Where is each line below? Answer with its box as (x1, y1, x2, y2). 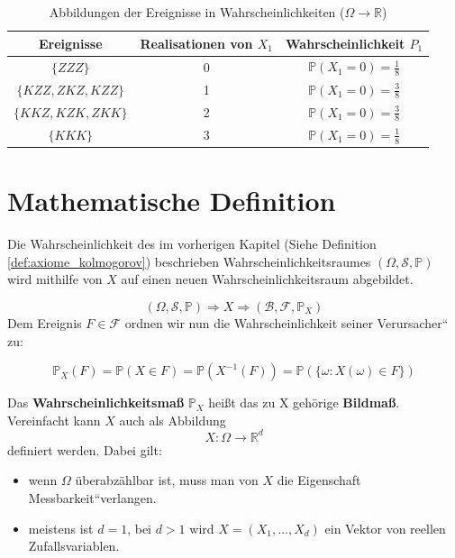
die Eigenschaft (277, 471, 361, 489)
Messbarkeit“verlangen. (28, 488, 157, 507)
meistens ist (28, 518, 94, 537)
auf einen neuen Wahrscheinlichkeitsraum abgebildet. (121, 270, 414, 288)
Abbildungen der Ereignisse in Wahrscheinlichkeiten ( (49, 3, 345, 21)
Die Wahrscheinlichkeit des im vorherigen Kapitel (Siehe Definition (7, 234, 377, 253)
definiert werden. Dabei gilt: (7, 440, 162, 459)
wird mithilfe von (7, 270, 103, 288)
